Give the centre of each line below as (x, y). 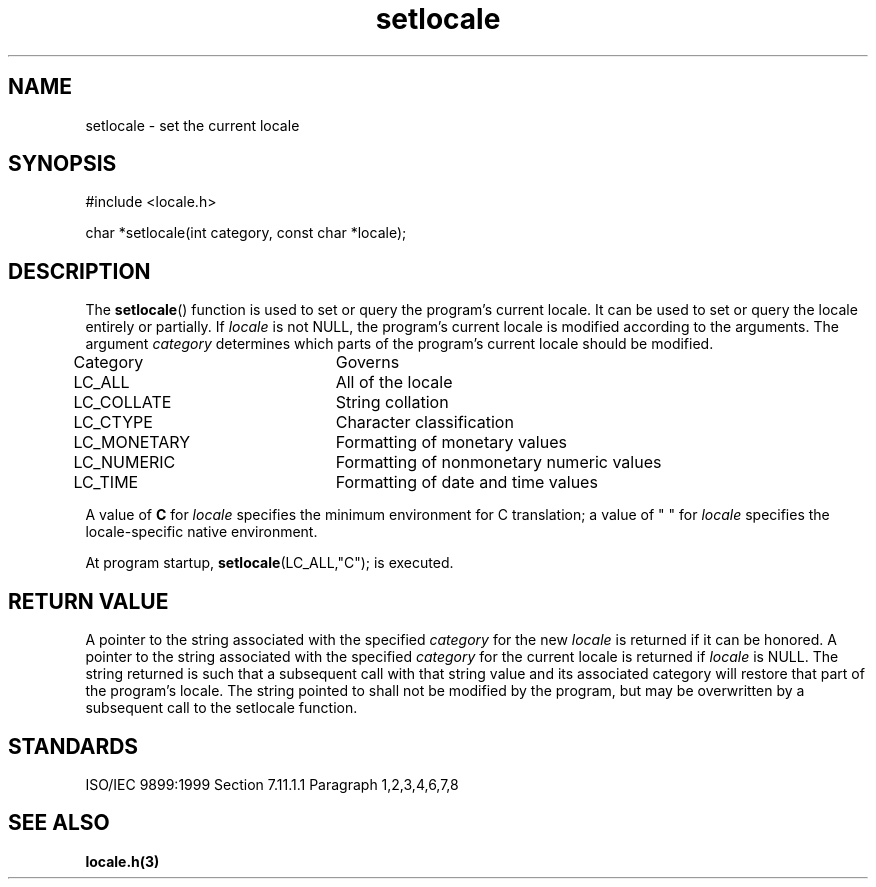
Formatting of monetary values (451, 442)
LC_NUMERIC (124, 462)
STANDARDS (73, 746)
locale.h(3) (122, 861)
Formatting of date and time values (466, 482)
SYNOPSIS (62, 164)
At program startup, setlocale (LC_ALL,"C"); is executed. (269, 563)
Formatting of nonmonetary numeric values (498, 462)
